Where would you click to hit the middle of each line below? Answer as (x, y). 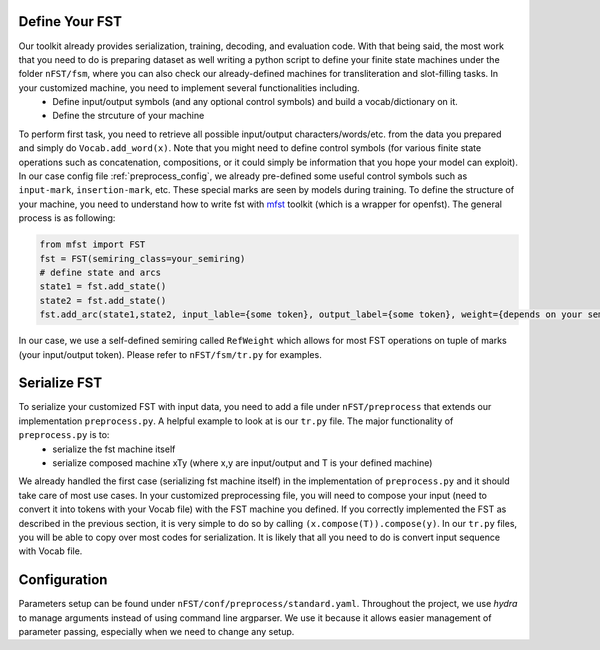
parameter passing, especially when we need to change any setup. (156, 632)
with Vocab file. (50, 551)
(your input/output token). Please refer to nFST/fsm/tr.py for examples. (170, 354)
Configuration (63, 580)
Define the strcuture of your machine (128, 116)
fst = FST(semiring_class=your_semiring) (142, 258)
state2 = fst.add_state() (103, 300)
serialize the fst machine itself (114, 449)
